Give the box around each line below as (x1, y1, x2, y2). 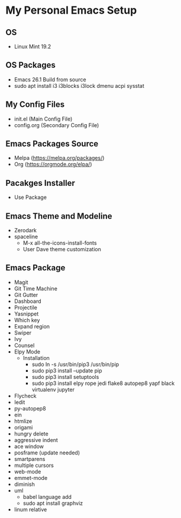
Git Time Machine (14, 285, 57, 292)
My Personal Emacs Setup (5, 4, 137, 17)
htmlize (14, 417, 33, 425)
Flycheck (14, 392, 37, 399)
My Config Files (5, 99, 65, 110)
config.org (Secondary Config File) (14, 121, 99, 128)
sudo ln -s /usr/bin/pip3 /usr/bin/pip (31, 361, 119, 368)
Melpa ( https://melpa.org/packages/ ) (14, 154, 105, 162)
